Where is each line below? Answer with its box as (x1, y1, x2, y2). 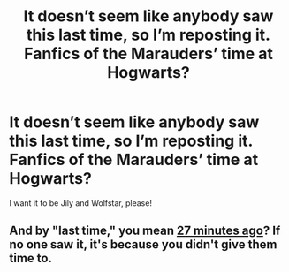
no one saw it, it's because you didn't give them (9, 237, 278, 253)
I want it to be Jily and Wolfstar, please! (9, 197, 153, 208)
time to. (9, 251, 53, 266)
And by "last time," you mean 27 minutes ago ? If (9, 223, 281, 238)
